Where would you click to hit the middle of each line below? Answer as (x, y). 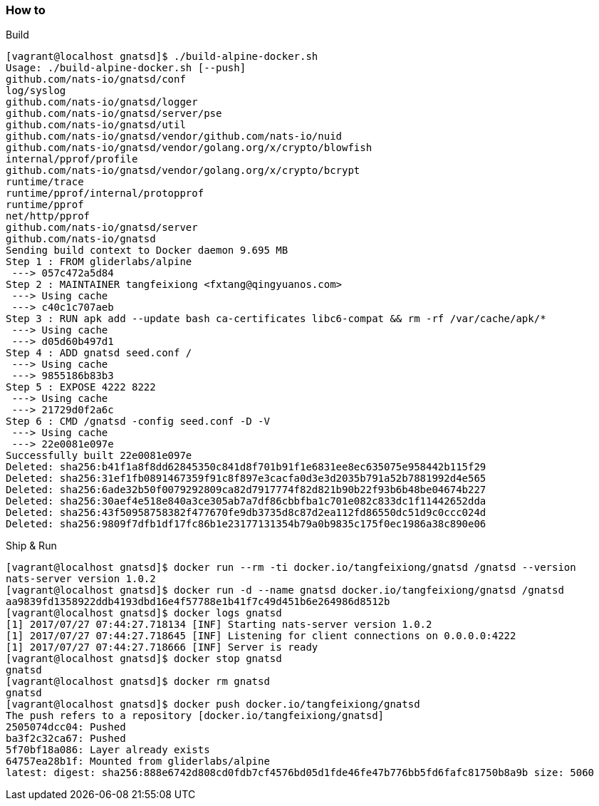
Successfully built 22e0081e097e (99, 456)
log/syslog (36, 91)
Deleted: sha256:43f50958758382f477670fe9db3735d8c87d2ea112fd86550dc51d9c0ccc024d (246, 513)
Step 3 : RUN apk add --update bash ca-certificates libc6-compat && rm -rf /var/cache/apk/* (276, 319)
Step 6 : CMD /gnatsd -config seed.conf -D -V (138, 422)
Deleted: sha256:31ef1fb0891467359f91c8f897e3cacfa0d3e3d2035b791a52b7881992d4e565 (246, 479)
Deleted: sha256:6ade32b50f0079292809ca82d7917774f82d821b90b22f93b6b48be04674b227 (246, 490)
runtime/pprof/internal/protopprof (105, 193)
